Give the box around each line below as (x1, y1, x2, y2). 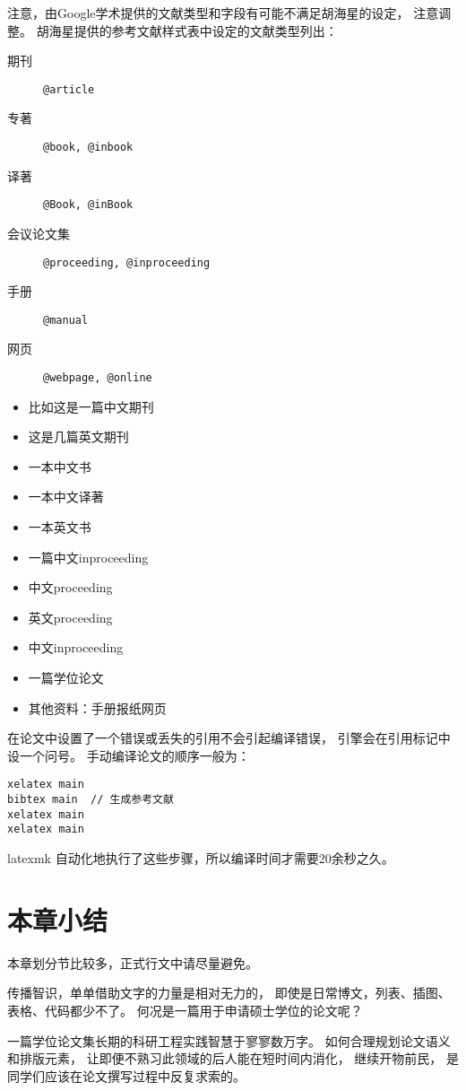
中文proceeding (28, 578, 113, 597)
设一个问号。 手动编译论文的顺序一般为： (7, 746, 250, 764)
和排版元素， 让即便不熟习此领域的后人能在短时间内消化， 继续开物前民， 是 (7, 1049, 459, 1068)
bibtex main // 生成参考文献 (7, 793, 174, 807)
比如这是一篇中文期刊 (28, 397, 154, 415)
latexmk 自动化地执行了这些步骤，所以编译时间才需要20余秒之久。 (7, 849, 394, 868)
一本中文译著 (28, 487, 104, 506)
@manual (43, 313, 89, 327)
